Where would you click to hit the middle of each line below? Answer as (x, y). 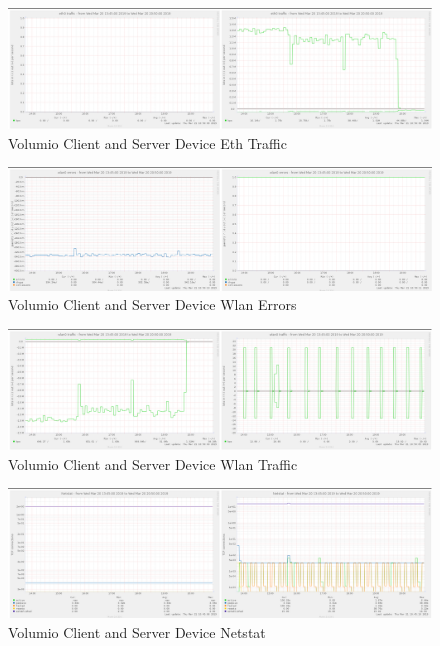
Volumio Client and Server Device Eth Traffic (147, 142)
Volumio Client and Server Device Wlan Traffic (153, 463)
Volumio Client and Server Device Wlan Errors (152, 304)
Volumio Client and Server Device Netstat (137, 631)
